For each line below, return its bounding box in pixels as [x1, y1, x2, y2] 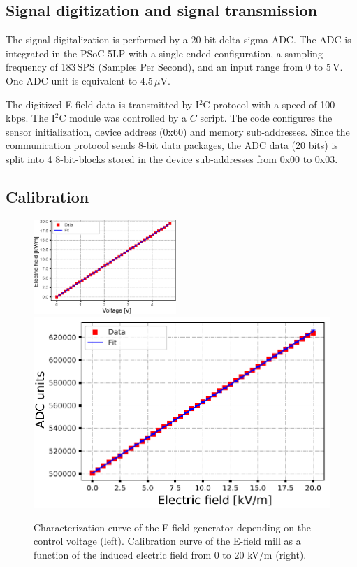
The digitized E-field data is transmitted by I [6, 96, 199, 111]
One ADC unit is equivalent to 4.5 [6, 73, 153, 87]
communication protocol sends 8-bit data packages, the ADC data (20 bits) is [6, 138, 338, 152]
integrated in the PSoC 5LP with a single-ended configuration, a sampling [6, 45, 323, 60]
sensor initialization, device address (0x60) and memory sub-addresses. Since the [6, 124, 350, 138]
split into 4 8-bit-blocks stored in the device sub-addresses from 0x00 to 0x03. [6, 151, 338, 166]
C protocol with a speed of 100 [203, 96, 335, 111]
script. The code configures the [200, 110, 333, 125]
